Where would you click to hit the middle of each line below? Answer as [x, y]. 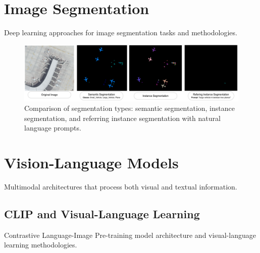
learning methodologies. [41, 245]
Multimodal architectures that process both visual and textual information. [121, 187]
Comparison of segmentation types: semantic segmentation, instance [129, 108]
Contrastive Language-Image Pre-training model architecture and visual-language [130, 235]
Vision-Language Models [91, 163]
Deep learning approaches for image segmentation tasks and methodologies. [121, 33]
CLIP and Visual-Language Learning [102, 214]
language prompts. [53, 128]
